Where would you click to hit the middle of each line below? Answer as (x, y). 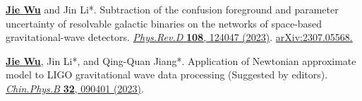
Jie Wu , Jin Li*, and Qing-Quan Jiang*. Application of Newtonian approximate (181, 60)
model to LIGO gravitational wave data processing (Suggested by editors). (167, 75)
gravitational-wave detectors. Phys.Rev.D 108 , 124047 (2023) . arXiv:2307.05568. (179, 37)
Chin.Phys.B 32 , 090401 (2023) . (75, 88)
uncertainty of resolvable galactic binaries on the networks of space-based (164, 23)
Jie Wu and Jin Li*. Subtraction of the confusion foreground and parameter (172, 9)
